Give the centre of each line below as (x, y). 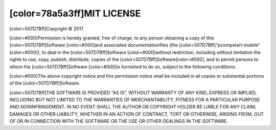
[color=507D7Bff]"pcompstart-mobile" (220, 45)
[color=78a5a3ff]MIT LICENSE (75, 13)
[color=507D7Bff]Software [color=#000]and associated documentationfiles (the (94, 45)
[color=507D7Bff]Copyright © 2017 (47, 29)
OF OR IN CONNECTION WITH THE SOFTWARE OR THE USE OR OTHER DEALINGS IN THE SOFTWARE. (119, 121)
